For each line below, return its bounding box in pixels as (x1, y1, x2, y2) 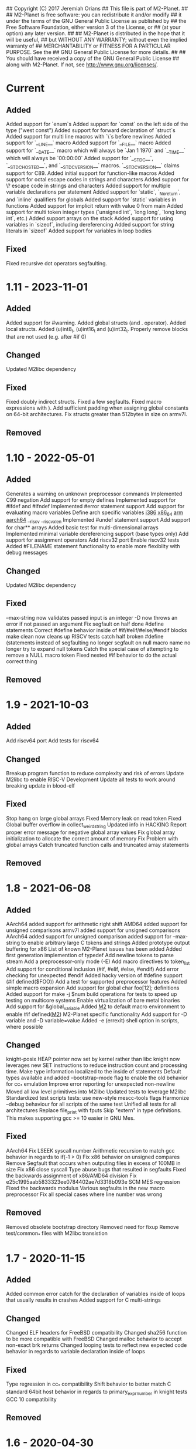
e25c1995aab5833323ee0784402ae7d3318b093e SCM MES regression (6, 1178, 180, 1185)
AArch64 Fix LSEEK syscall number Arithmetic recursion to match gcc (6, 1147, 175, 1154)
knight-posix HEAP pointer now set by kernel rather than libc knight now (6, 1056, 180, 1063)
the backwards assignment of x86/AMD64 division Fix (6, 1172, 137, 1179)
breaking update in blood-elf (6, 782, 75, 789)
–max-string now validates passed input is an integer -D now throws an (6, 614, 178, 621)
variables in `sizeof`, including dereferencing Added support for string (6, 221, 174, 228)
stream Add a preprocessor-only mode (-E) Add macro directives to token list (6, 958, 190, 966)
